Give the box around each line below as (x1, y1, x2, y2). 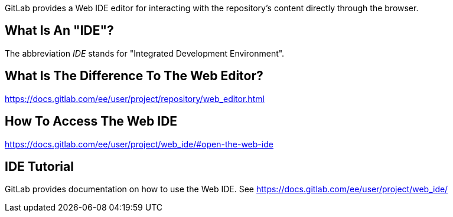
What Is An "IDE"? (5, 23, 114, 38)
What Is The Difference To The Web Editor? (5, 68, 263, 84)
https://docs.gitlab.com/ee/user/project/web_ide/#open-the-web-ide (5, 139, 273, 149)
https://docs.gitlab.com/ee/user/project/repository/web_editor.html (5, 93, 265, 104)
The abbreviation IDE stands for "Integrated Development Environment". (5, 48, 285, 58)
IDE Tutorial (5, 159, 74, 174)
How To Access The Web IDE (5, 114, 178, 129)
